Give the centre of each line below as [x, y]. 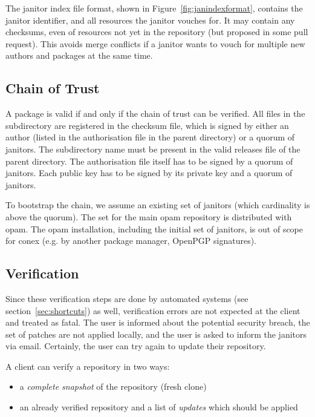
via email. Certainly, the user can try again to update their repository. [136, 346]
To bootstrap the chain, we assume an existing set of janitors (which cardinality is [158, 205]
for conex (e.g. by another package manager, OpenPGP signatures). [131, 241]
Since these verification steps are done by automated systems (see [127, 298]
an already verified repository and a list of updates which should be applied [159, 407]
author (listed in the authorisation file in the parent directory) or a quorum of [150, 137]
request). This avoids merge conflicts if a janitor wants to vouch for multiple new [155, 43]
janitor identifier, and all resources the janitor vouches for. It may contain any [150, 20]
